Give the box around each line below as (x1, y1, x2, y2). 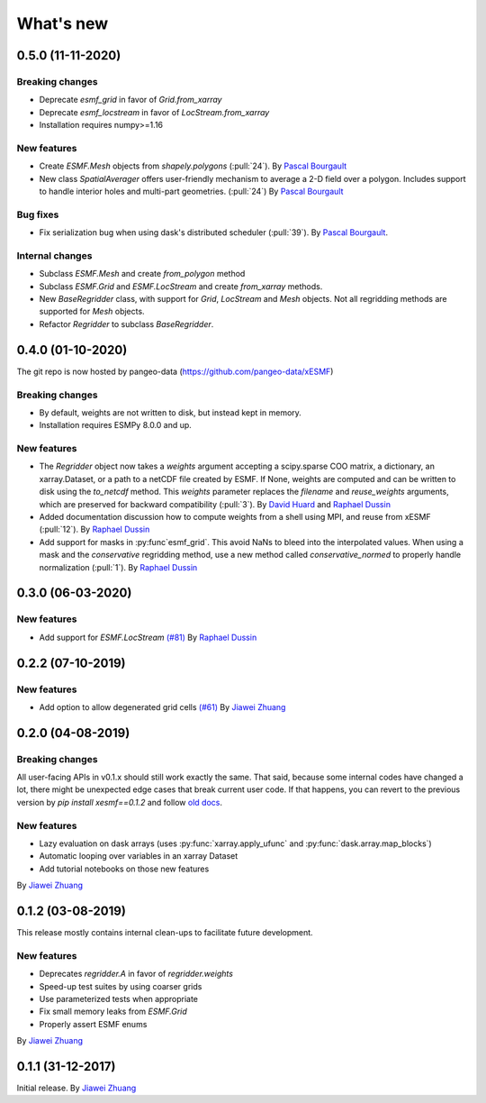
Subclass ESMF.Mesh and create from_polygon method (39, 269, 246, 279)
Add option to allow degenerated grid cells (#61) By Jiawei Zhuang (39, 701, 286, 712)
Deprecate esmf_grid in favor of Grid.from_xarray (39, 95, 222, 105)
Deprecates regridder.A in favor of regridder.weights (39, 969, 234, 980)
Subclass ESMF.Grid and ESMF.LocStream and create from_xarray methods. (39, 280, 323, 292)
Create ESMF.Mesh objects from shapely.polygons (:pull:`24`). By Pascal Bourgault (39, 160, 347, 171)
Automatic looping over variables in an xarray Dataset (39, 851, 238, 861)
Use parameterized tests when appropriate (39, 993, 198, 1004)
